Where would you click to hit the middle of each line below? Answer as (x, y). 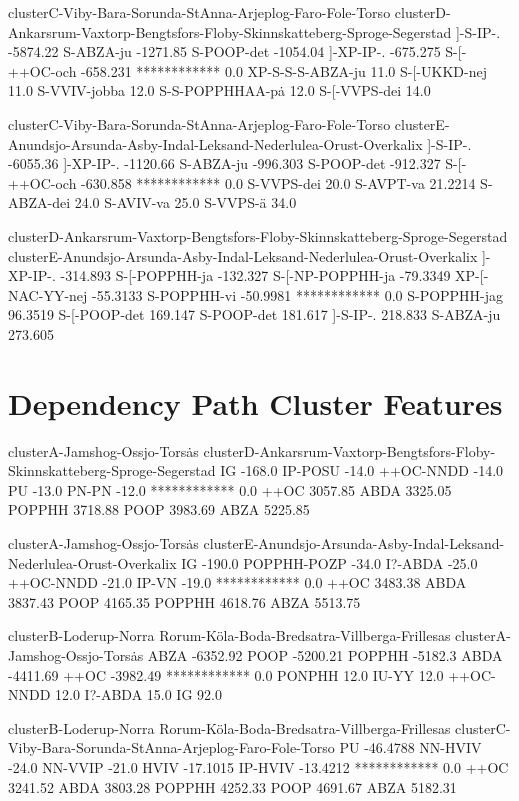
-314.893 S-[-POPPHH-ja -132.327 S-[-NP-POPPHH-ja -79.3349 (255, 275)
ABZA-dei (39, 202)
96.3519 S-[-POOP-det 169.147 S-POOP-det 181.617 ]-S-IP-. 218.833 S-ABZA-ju (254, 314)
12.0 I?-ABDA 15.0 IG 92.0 (138, 694)
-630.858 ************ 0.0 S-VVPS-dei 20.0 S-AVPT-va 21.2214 (278, 182)
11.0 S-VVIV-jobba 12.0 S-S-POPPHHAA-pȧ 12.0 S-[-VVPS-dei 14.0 (219, 90)
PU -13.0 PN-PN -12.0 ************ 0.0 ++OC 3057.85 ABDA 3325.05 (230, 489)
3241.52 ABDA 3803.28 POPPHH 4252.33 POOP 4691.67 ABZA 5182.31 (232, 786)
